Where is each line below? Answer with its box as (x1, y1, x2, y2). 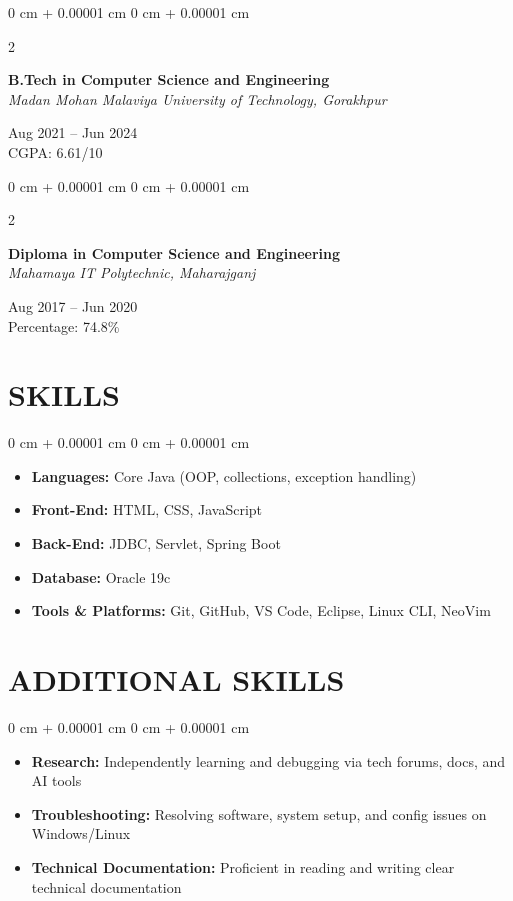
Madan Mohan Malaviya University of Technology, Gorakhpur (8, 88, 387, 109)
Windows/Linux (31, 823, 131, 844)
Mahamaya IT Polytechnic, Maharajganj (8, 262, 256, 283)
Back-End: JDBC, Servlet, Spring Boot (31, 533, 281, 554)
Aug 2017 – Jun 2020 (8, 295, 138, 316)
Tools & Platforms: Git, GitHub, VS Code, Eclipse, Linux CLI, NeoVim (31, 600, 491, 621)
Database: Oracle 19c (31, 566, 171, 587)
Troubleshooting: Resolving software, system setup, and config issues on (31, 803, 487, 824)
